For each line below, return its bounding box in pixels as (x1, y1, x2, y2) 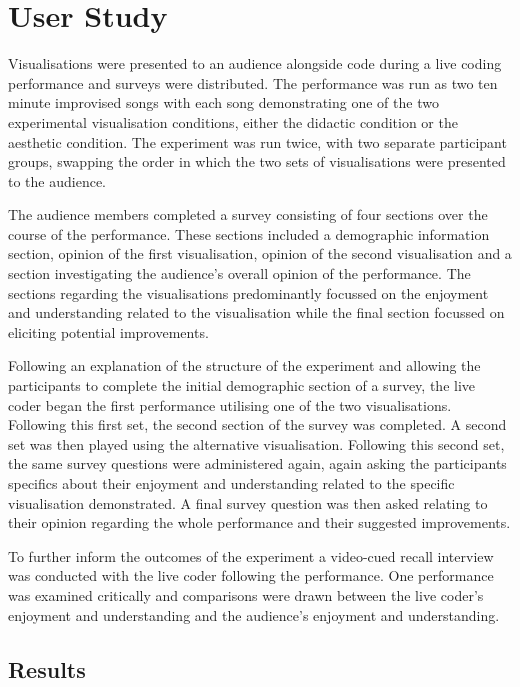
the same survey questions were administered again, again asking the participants (8, 453, 507, 474)
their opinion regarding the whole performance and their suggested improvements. (8, 512, 511, 533)
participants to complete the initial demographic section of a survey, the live (8, 375, 476, 396)
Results (8, 653, 86, 684)
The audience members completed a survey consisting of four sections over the (8, 204, 488, 225)
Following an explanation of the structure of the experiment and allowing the (8, 355, 481, 376)
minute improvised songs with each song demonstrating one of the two (8, 92, 439, 113)
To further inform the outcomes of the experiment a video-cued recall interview (8, 545, 494, 566)
